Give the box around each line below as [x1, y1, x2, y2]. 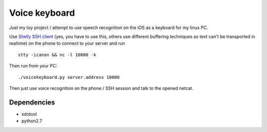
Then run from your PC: [9, 63, 57, 69]
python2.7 [21, 118, 43, 124]
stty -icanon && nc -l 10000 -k [18, 52, 96, 58]
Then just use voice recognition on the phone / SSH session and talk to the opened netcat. [9, 85, 194, 91]
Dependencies [9, 98, 55, 106]
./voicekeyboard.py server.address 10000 [18, 74, 120, 80]
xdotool [21, 111, 37, 117]
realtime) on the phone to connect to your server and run [9, 40, 126, 46]
